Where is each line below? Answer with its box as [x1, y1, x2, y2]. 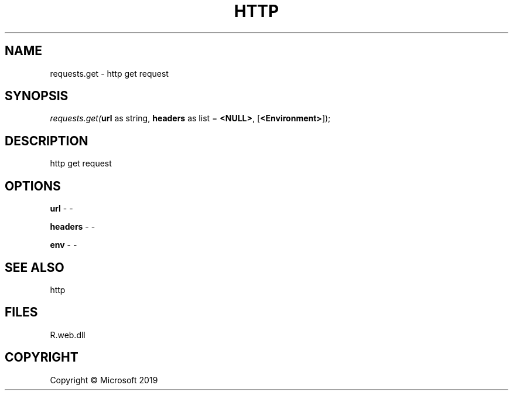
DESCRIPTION [5, 133, 88, 148]
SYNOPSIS [5, 88, 69, 104]
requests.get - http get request [50, 68, 169, 79]
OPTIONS [5, 178, 61, 193]
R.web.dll [50, 329, 85, 340]
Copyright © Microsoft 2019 [50, 374, 158, 385]
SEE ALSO [5, 260, 64, 275]
